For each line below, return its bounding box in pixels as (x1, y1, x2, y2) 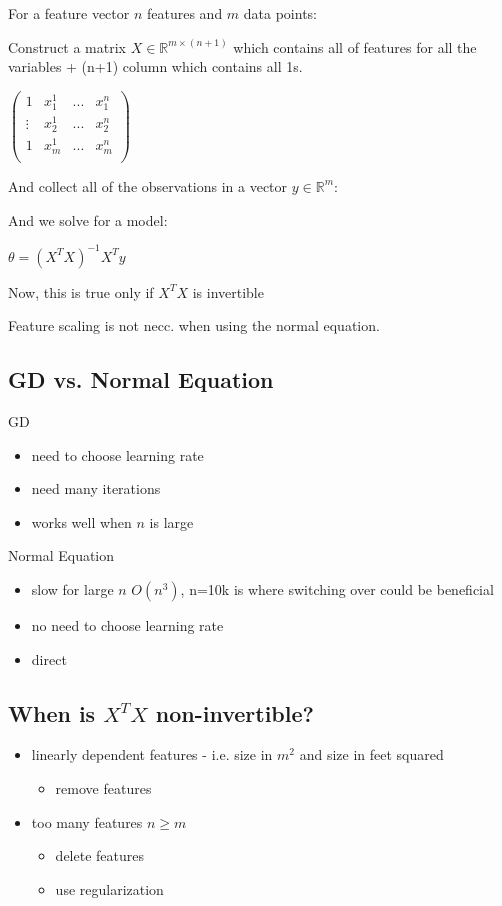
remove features (55, 778, 152, 798)
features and (146, 3, 223, 23)
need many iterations (31, 478, 161, 499)
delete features (55, 845, 144, 866)
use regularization (55, 878, 164, 899)
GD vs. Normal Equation (8, 364, 274, 395)
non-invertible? (155, 697, 314, 728)
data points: (243, 3, 318, 23)
